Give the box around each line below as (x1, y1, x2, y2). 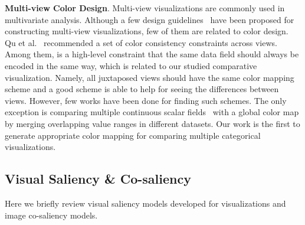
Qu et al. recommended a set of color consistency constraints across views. (5, 36, 277, 48)
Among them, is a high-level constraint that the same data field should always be (5, 48, 299, 60)
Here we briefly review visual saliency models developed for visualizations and (5, 197, 286, 209)
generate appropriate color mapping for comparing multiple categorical (5, 129, 261, 141)
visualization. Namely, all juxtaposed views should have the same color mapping (5, 71, 294, 83)
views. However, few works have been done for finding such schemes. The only (5, 94, 287, 106)
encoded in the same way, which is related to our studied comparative (5, 59, 257, 71)
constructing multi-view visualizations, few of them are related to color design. (5, 25, 288, 37)
